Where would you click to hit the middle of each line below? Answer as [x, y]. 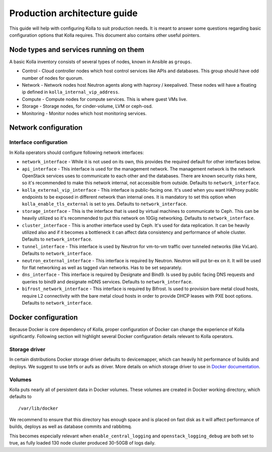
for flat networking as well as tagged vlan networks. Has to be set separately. [102, 267]
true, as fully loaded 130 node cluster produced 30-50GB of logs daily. [82, 443]
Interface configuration [39, 142]
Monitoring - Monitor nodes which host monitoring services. [84, 113]
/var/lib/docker [38, 408]
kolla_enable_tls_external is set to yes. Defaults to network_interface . [105, 204]
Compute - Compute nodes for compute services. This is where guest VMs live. [105, 99]
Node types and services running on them [77, 50]
